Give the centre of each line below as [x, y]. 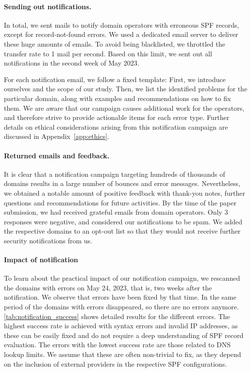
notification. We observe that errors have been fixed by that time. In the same [120, 297]
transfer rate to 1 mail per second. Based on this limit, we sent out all [108, 53]
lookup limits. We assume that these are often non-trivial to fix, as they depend [123, 354]
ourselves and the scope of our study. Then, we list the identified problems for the [126, 89]
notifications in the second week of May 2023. [72, 63]
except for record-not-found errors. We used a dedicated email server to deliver [121, 34]
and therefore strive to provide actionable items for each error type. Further [117, 117]
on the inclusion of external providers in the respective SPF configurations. [116, 364]
